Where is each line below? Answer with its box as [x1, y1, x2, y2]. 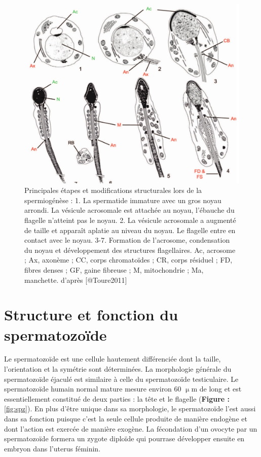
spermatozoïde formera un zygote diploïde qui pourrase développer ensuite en [4, 433, 245, 444]
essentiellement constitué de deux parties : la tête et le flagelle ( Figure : [4, 393, 230, 404]
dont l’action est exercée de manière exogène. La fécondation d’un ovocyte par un [4, 423, 257, 434]
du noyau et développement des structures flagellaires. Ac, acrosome [24, 244, 236, 255]
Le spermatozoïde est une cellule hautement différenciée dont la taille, [4, 353, 221, 364]
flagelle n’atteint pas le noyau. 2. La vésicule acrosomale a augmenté [24, 215, 236, 225]
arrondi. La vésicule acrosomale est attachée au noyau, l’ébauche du [24, 205, 235, 215]
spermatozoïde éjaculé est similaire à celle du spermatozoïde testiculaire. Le [4, 373, 239, 384]
